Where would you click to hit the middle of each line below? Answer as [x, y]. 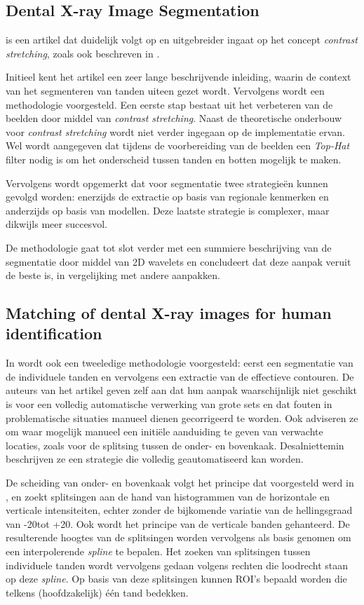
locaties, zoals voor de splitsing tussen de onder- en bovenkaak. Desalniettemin [175, 445]
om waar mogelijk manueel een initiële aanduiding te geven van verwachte [164, 431]
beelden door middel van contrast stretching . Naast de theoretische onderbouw [174, 118]
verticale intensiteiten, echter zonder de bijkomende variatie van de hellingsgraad [179, 510]
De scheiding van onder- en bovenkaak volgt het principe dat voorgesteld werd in [180, 483]
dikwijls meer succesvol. [56, 224]
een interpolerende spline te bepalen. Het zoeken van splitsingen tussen [158, 551]
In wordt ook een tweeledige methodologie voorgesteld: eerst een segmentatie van [180, 363]
